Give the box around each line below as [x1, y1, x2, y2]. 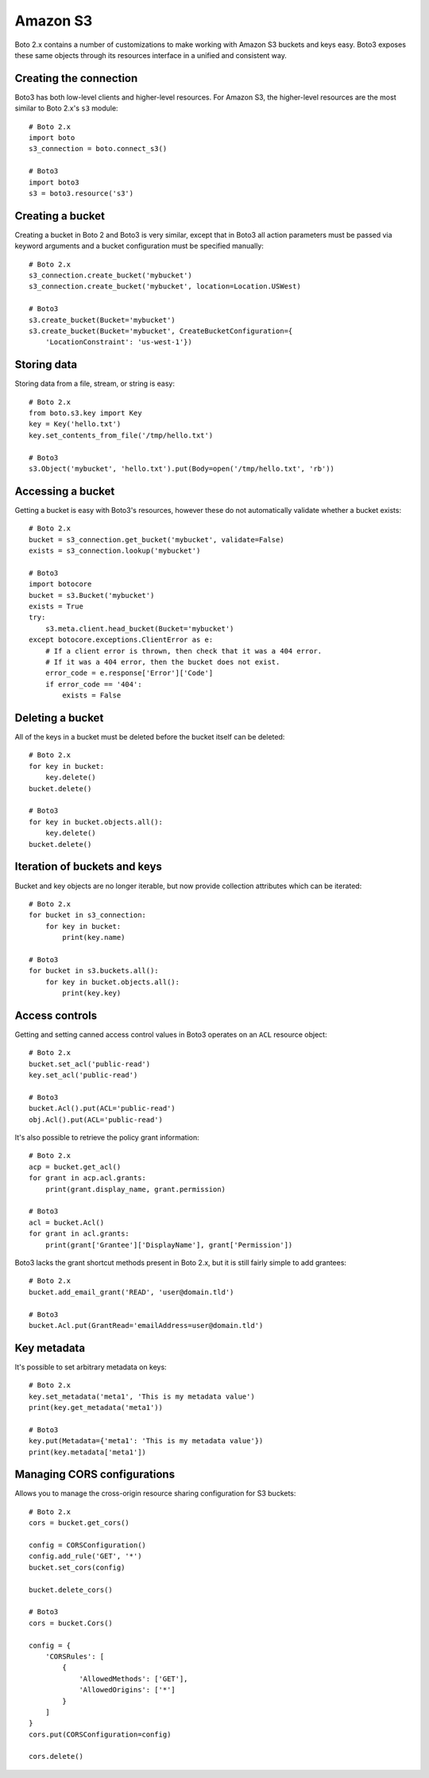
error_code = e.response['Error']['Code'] [44, 669, 214, 677]
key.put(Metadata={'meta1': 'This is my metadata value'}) [29, 1436, 264, 1446]
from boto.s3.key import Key [29, 409, 142, 417]
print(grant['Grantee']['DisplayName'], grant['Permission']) [44, 1240, 293, 1249]
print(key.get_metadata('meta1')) [29, 1403, 163, 1411]
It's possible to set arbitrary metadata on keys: [14, 1362, 167, 1372]
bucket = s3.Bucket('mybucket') [29, 591, 155, 600]
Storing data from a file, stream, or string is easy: [14, 379, 175, 389]
